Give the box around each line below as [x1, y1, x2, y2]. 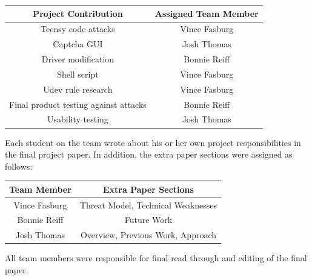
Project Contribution [33, 7, 123, 19]
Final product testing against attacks [9, 98, 147, 110]
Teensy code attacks [41, 22, 115, 35]
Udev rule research [43, 82, 113, 95]
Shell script [57, 67, 99, 80]
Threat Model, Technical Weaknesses [79, 198, 217, 211]
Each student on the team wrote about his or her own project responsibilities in [5, 136, 301, 148]
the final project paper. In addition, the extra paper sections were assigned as [5, 148, 293, 161]
